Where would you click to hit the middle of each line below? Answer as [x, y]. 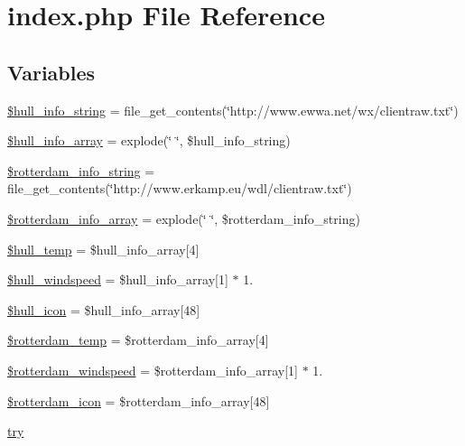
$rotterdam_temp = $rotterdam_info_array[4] [138, 340]
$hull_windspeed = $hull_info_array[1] [118, 279]
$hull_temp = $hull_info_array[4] [103, 249]
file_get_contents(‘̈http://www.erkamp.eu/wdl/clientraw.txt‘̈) [180, 188]
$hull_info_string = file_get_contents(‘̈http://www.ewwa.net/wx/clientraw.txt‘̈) [233, 110]
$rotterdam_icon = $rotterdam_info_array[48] [139, 400]
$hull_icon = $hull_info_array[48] [104, 309]
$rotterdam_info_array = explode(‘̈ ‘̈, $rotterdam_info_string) [184, 218]
